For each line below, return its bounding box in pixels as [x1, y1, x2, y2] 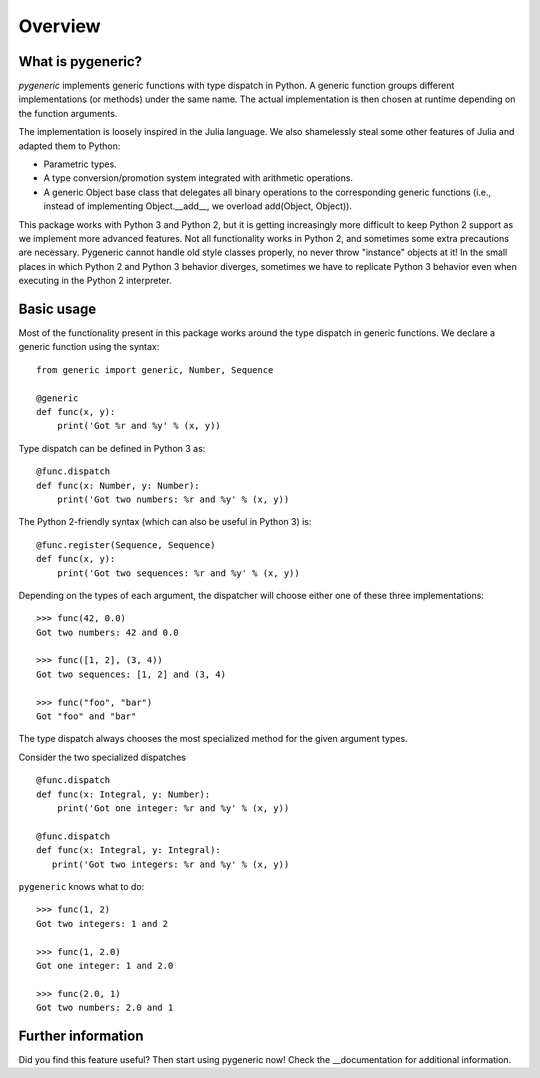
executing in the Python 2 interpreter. [18, 275, 172, 287]
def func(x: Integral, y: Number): [36, 788, 211, 800]
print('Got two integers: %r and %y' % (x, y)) [51, 858, 290, 870]
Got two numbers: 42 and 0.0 [36, 626, 179, 638]
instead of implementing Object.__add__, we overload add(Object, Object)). [43, 200, 352, 212]
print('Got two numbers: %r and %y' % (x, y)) [56, 493, 290, 505]
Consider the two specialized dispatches [18, 751, 187, 763]
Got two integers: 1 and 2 [36, 918, 169, 929]
